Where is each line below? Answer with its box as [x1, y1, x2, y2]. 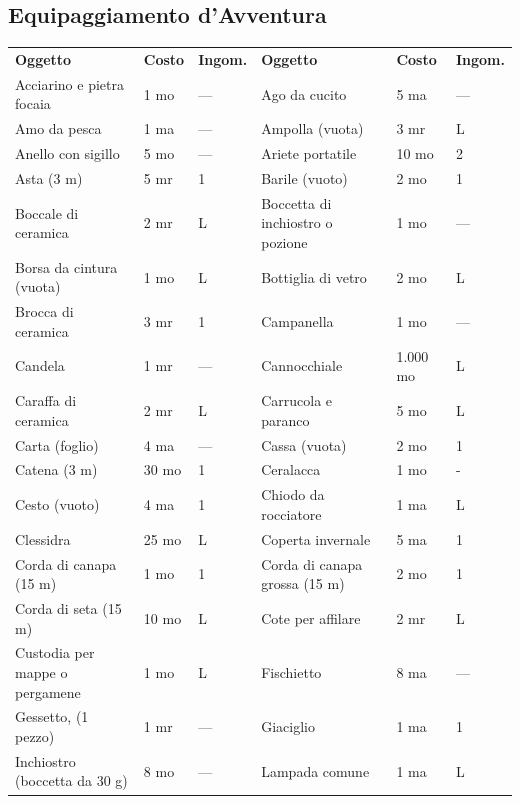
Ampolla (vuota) [261, 118, 364, 139]
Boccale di [15, 202, 79, 223]
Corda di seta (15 [15, 597, 122, 618]
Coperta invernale [261, 528, 371, 549]
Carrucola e [261, 390, 333, 411]
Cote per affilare [261, 607, 361, 628]
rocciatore [261, 503, 322, 524]
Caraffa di [15, 390, 77, 411]
